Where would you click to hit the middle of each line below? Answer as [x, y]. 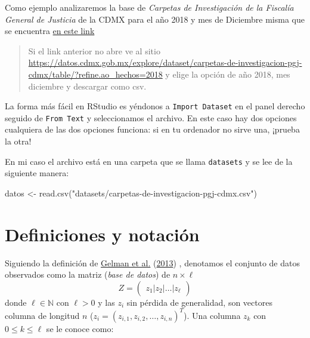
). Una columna [212, 315]
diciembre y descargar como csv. [87, 86]
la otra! [18, 141]
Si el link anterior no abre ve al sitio [94, 50]
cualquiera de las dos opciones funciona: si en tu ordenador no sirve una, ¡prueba [152, 129]
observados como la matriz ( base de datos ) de [88, 274]
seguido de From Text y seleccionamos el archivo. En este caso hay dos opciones [151, 117]
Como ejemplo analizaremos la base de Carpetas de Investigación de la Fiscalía [149, 7]
